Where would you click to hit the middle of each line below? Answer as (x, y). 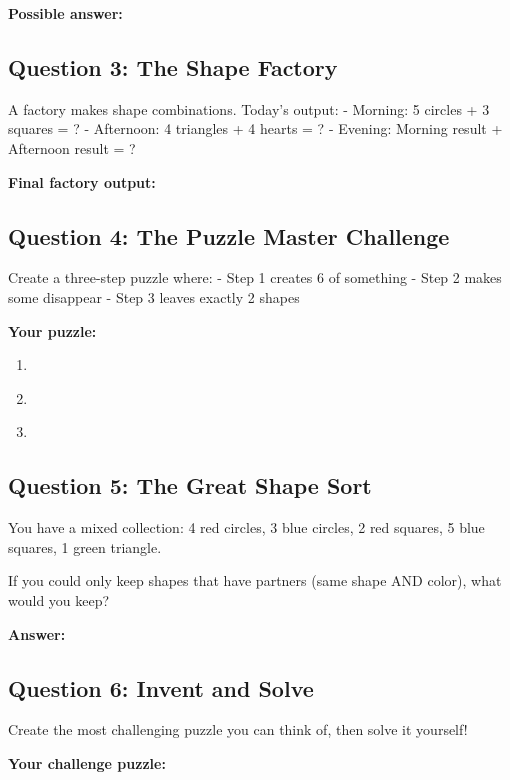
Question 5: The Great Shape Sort (190, 485)
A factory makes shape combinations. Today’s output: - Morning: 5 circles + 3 (249, 108)
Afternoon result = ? (72, 147)
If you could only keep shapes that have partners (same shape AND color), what (255, 580)
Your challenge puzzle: (87, 762)
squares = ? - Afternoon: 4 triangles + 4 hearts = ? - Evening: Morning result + (255, 128)
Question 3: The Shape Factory (173, 66)
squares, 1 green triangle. (85, 546)
